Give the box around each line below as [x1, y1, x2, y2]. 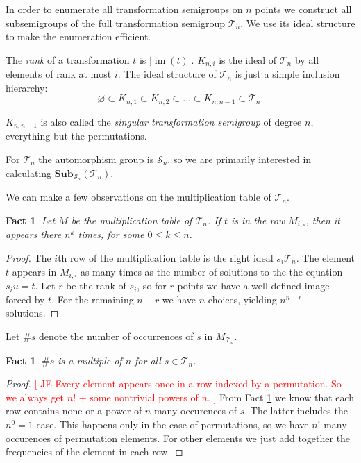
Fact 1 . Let [6, 212, 56, 227]
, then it [305, 212, 340, 227]
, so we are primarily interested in [167, 151, 312, 166]
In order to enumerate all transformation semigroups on [6, 2, 243, 16]
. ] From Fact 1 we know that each [207, 389, 355, 404]
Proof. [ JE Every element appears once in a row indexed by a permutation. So [6, 376, 342, 391]
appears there [6, 227, 62, 242]
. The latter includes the [244, 403, 348, 418]
